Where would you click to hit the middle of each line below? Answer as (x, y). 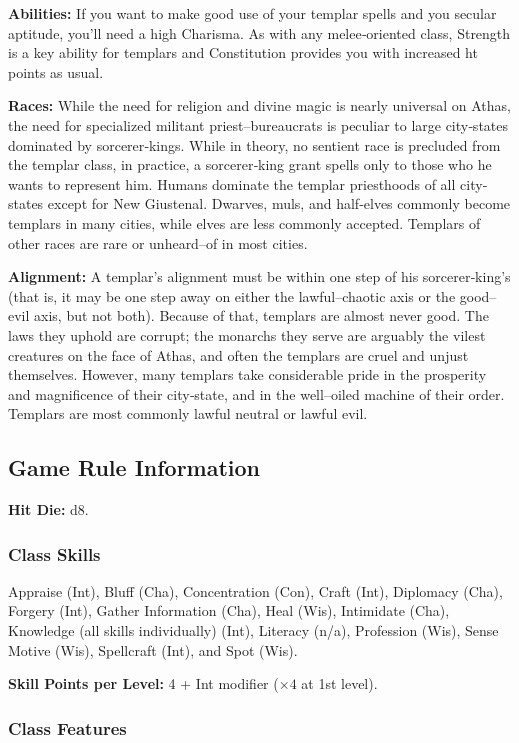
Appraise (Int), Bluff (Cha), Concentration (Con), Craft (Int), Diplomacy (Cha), (255, 590)
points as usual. (56, 71)
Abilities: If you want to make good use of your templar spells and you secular (252, 13)
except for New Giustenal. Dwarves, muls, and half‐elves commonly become (279, 203)
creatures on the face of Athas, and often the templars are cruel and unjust (238, 354)
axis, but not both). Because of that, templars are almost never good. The (261, 315)
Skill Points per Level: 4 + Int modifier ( (143, 683)
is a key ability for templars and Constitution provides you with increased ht (243, 52)
